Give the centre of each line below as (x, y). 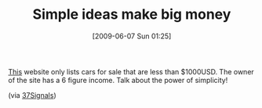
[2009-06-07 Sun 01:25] (132, 36)
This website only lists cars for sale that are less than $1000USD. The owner (131, 71)
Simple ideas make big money (132, 14)
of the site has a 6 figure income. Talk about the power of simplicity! (118, 80)
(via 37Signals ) (32, 95)
